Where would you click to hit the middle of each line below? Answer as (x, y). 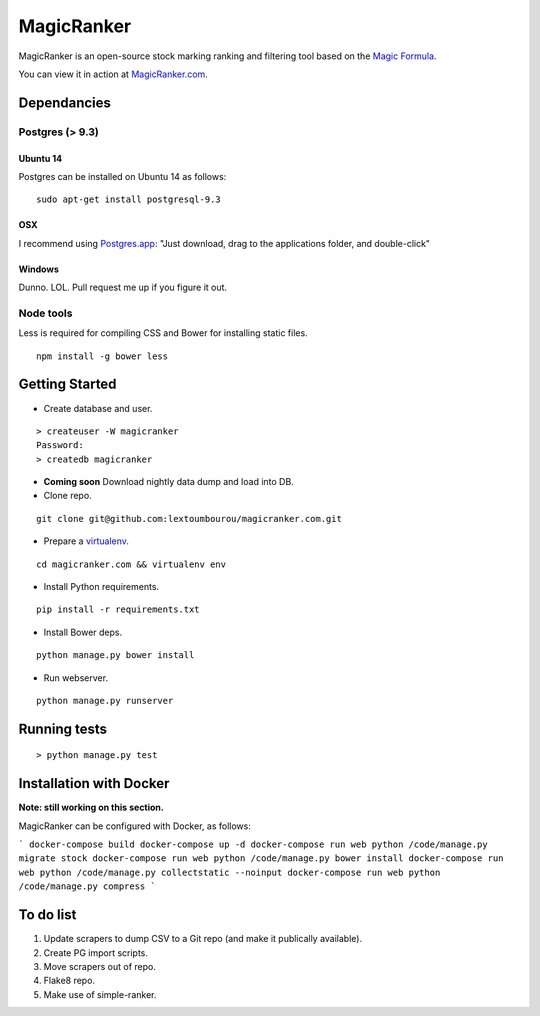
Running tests (63, 728)
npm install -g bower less (102, 356)
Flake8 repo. (69, 981)
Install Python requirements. (101, 587)
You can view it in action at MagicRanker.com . (113, 74)
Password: (60, 445)
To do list (47, 915)
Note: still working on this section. (91, 807)
